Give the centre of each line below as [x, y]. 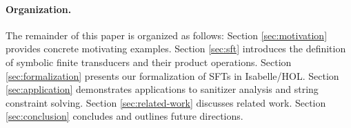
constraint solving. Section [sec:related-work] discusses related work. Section [166, 102]
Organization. [39, 9]
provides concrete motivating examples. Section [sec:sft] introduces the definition [176, 49]
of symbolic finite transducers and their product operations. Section [149, 62]
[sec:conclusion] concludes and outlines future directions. [124, 116]
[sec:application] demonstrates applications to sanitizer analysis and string [162, 89]
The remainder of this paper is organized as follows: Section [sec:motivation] [167, 35]
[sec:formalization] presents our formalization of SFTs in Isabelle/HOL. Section [172, 75]
